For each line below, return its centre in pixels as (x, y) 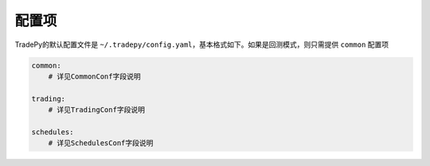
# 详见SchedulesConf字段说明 (101, 143)
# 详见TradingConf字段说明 (96, 110)
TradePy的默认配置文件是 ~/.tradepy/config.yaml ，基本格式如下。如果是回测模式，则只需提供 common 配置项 (202, 44)
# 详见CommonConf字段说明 (94, 76)
